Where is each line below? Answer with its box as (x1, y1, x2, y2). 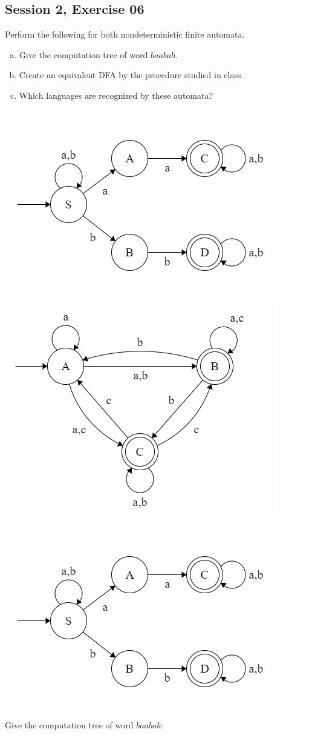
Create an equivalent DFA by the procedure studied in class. (19, 68, 244, 81)
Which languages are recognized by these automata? (19, 88, 213, 101)
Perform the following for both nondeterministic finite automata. (5, 28, 245, 41)
